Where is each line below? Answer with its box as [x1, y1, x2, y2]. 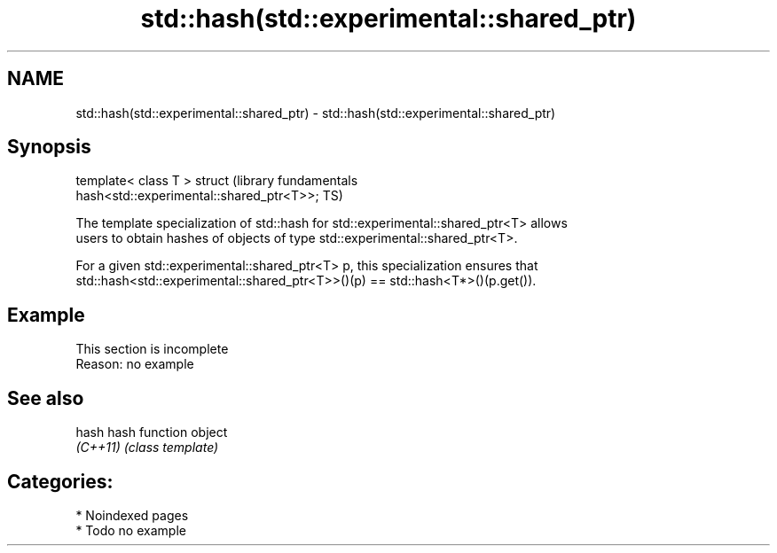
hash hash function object [75, 424, 228, 440]
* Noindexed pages [75, 507, 189, 523]
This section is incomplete [75, 341, 229, 357]
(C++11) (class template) [75, 440, 219, 456]
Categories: [7, 470, 114, 493]
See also [7, 386, 84, 409]
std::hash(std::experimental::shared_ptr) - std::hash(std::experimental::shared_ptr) [75, 105, 556, 121]
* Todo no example [75, 522, 186, 538]
